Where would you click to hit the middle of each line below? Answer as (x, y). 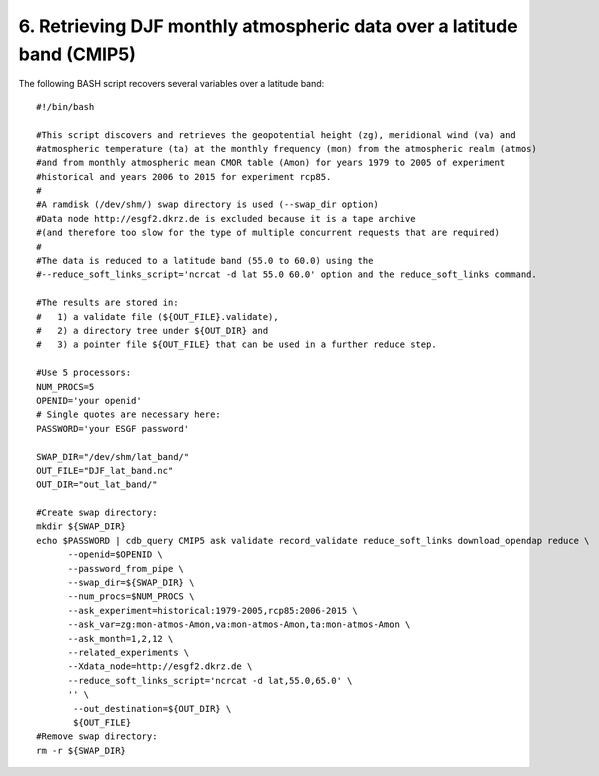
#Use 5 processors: (84, 373)
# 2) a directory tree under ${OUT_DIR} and (152, 330)
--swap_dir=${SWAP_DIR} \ (131, 583)
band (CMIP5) (77, 54)
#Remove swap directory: (97, 736)
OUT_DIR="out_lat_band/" (97, 484)
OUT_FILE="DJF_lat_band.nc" (105, 470)
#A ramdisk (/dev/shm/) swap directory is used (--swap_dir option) (207, 204)
